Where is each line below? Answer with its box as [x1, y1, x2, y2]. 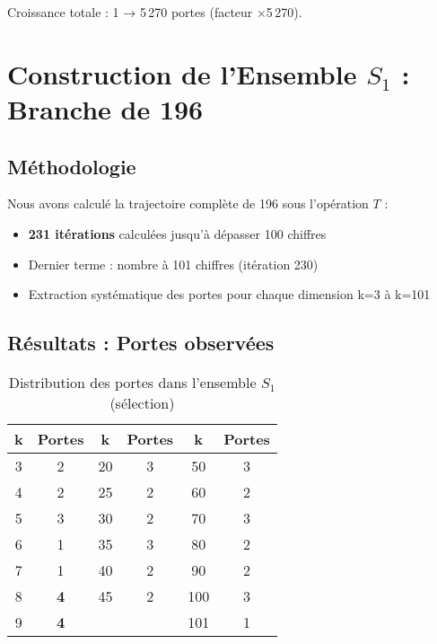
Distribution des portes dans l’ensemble [8, 371, 257, 393]
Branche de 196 [7, 90, 204, 127]
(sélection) [109, 392, 175, 413]
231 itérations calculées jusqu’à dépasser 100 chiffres [28, 224, 327, 243]
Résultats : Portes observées [7, 329, 275, 357]
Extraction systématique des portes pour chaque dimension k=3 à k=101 [28, 285, 431, 304]
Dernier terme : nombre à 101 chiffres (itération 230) [28, 254, 319, 273]
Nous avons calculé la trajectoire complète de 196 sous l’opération [7, 194, 369, 213]
